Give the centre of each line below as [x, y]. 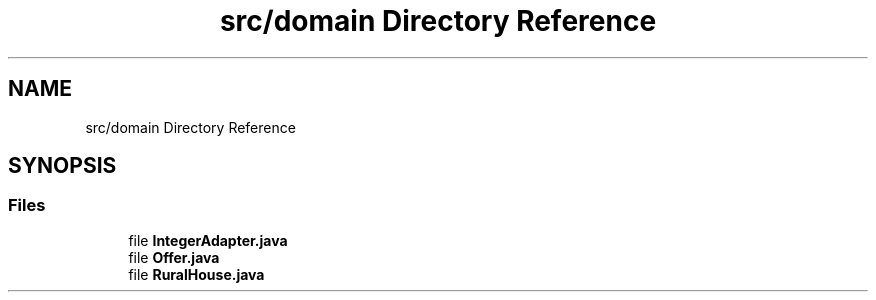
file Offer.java [174, 257]
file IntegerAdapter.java [208, 240]
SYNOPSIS [62, 166]
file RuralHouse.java [196, 274]
